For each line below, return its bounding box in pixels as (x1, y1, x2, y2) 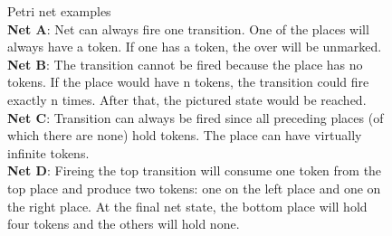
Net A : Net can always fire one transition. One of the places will (7, 19, 369, 38)
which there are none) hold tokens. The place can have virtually (7, 126, 362, 145)
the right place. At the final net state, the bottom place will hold (7, 196, 368, 215)
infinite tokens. (7, 143, 90, 162)
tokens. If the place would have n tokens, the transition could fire (7, 72, 369, 91)
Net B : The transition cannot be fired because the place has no (7, 54, 363, 73)
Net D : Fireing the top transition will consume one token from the (7, 161, 382, 180)
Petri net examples (7, 2, 111, 20)
